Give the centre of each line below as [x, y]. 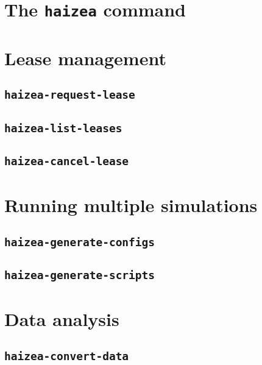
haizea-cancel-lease [67, 161]
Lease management [85, 58]
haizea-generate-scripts [80, 275]
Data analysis [62, 319]
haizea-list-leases [63, 128]
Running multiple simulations [131, 205]
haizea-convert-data [67, 356]
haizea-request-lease [70, 95]
